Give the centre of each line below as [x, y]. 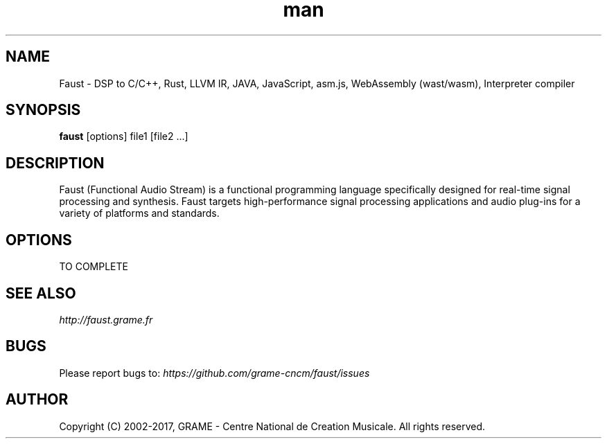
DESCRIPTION [55, 163]
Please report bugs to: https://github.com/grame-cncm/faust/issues [214, 373]
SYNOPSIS [43, 110]
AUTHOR [37, 400]
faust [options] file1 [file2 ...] [124, 136]
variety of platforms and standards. [139, 213]
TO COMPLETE [94, 267]
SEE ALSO [41, 293]
